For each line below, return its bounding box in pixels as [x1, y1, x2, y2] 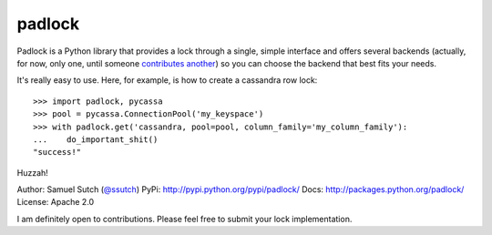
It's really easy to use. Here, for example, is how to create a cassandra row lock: [16, 75, 318, 86]
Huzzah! [16, 167, 49, 178]
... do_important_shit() [33, 134, 159, 145]
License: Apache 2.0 [16, 197, 95, 208]
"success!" [33, 147, 82, 158]
